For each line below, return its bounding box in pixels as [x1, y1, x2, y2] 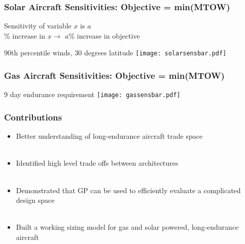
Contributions [4, 110, 62, 123]
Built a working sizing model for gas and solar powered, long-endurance [16, 222, 239, 232]
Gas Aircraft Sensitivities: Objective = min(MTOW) [4, 69, 225, 81]
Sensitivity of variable [4, 20, 72, 31]
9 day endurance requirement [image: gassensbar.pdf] [4, 89, 181, 100]
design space [16, 195, 55, 205]
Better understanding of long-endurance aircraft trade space [16, 131, 203, 141]
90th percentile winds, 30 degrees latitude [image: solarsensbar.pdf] [4, 47, 227, 58]
